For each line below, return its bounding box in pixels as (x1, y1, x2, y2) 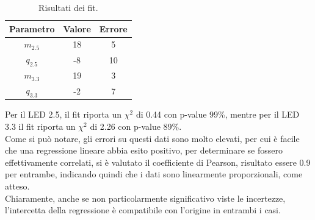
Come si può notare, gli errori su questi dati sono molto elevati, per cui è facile (5, 132, 300, 144)
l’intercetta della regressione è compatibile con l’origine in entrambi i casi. (5, 204, 281, 216)
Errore (99, 22, 128, 35)
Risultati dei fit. (38, 1, 98, 13)
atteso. (5, 180, 30, 193)
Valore (63, 22, 91, 35)
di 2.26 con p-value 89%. (90, 120, 182, 133)
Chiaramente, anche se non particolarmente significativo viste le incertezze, (5, 191, 286, 204)
